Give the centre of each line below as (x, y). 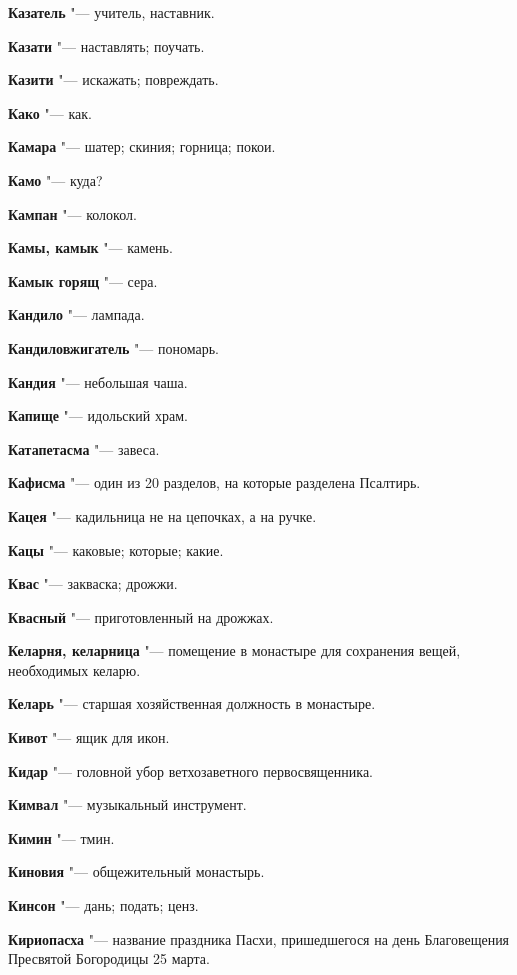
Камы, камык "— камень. (90, 247)
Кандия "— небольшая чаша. (98, 381)
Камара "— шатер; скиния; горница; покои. (142, 146)
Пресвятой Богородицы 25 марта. (109, 958)
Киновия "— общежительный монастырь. (136, 871)
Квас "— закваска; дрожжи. (93, 583)
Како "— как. (50, 112)
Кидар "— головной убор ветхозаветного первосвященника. (191, 770)
